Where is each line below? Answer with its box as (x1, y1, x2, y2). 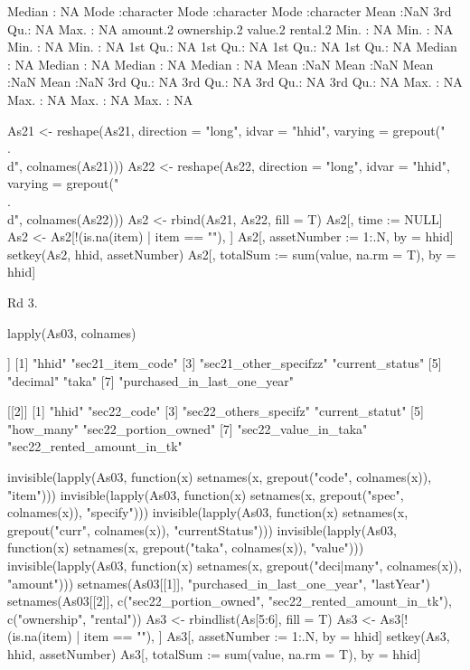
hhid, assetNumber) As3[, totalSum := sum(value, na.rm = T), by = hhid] (7, 645, 421, 663)
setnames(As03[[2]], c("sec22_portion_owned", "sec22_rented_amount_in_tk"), (7, 591, 452, 610)
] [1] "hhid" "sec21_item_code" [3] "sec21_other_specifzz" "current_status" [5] (7, 354, 442, 373)
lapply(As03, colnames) (7, 323, 136, 342)
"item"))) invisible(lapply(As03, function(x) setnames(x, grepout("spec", (7, 485, 404, 504)
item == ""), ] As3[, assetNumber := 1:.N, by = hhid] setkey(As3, (83, 627, 450, 646)
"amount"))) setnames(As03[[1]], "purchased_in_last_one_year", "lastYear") (7, 573, 430, 592)
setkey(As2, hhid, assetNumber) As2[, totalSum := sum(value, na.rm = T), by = (7, 244, 456, 263)
